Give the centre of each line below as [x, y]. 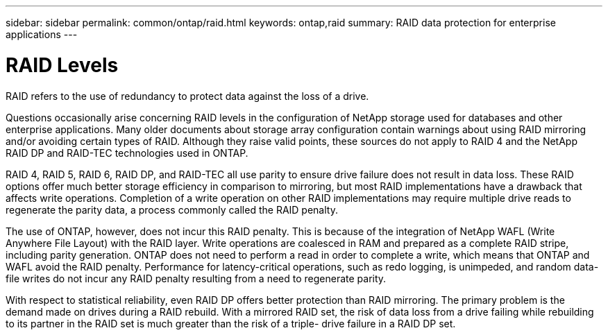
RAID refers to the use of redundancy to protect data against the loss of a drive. [187, 96]
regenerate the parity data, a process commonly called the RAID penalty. [172, 209]
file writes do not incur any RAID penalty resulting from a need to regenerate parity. [196, 278]
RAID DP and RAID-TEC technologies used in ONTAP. [127, 153]
